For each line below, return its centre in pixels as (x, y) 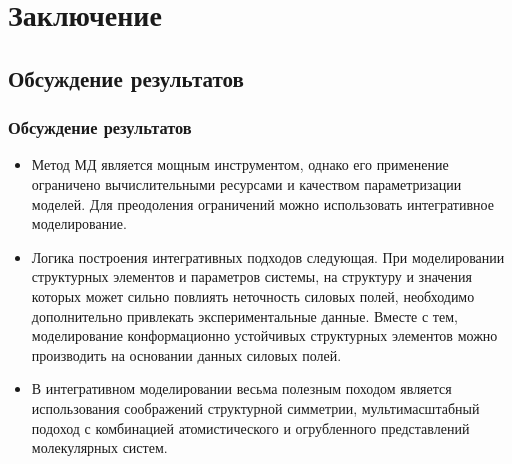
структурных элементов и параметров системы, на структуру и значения (251, 276)
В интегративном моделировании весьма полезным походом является (241, 388)
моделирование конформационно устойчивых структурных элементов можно (264, 335)
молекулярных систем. (99, 447)
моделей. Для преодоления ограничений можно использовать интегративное (262, 203)
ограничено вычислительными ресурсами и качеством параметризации (246, 183)
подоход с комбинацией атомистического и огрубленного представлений (250, 427)
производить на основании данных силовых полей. (186, 354)
